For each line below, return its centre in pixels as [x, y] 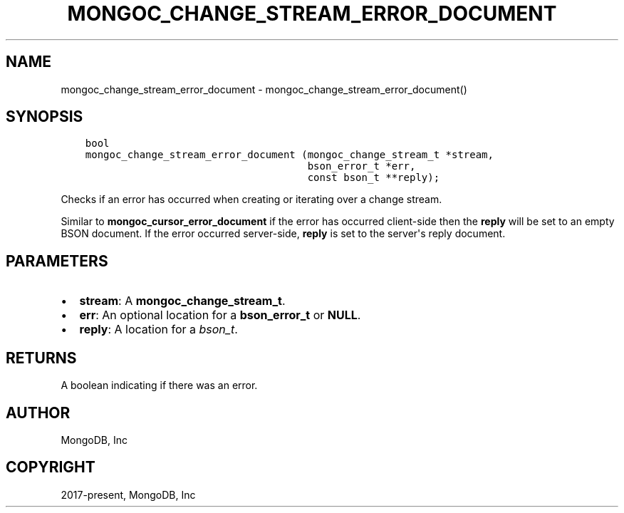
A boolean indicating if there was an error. [159, 385]
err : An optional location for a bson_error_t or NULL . [220, 315]
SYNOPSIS [45, 117]
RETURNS [41, 358]
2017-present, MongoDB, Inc [128, 494]
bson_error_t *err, [362, 166]
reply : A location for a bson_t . [158, 330]
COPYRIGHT [51, 467]
